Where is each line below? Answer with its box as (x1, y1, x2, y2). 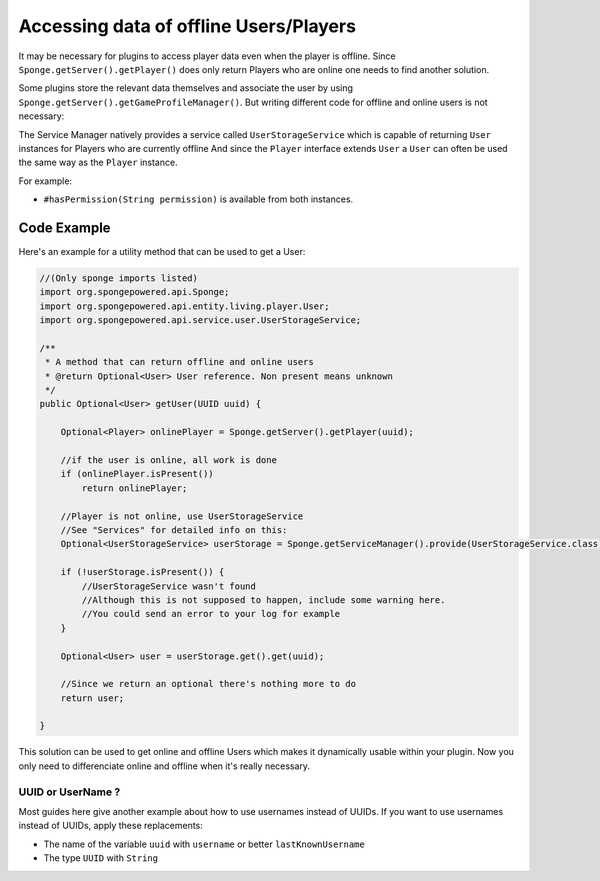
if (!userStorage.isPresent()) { (60, 566, 225, 578)
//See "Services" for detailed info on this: (60, 524, 288, 535)
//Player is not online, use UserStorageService (60, 510, 304, 522)
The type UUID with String (43, 852, 159, 864)
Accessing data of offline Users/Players (18, 15, 357, 37)
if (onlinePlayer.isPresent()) (60, 468, 214, 480)
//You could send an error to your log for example (81, 608, 341, 620)
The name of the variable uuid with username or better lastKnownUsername (43, 838, 365, 850)
